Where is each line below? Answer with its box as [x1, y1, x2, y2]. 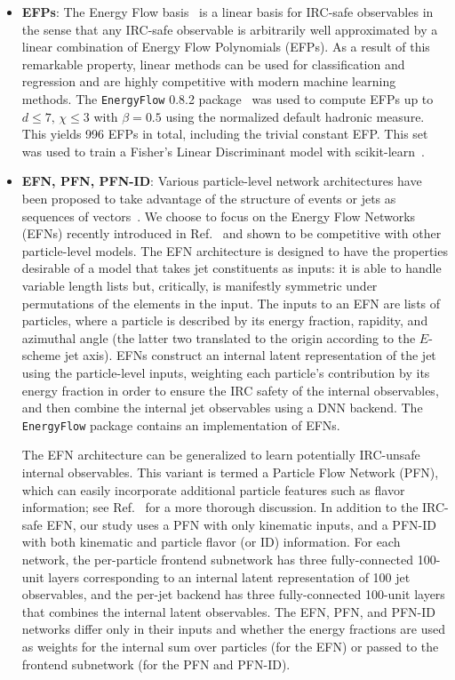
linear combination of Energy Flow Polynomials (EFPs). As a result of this [21, 37, 430, 56]
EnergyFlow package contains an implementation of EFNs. [21, 415, 340, 434]
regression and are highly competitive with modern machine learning [21, 72, 396, 91]
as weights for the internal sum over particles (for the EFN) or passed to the [21, 636, 439, 655]
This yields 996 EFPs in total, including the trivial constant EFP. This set [21, 124, 428, 143]
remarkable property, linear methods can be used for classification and [21, 54, 405, 73]
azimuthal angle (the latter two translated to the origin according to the [21, 328, 416, 347]
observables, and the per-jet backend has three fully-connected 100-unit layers [21, 585, 445, 604]
